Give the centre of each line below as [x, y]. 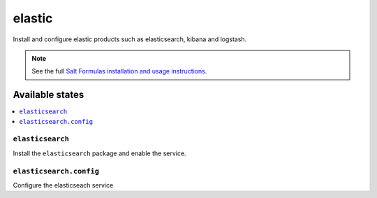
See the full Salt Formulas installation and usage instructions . [119, 71]
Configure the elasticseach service [63, 185]
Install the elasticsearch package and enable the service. [99, 153]
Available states [49, 95]
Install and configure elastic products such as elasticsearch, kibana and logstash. [130, 39]
